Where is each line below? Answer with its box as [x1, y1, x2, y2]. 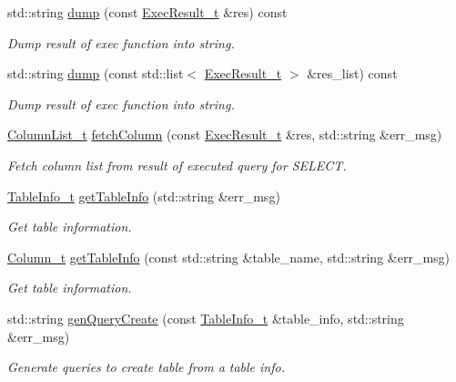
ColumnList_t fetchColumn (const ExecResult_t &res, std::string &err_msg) [7, 125, 442, 144]
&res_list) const [307, 64, 398, 83]
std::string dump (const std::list [7, 64, 184, 83]
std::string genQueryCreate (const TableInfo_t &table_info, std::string [7, 308, 404, 327]
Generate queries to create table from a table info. [7, 357, 285, 377]
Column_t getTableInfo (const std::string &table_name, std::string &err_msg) [7, 247, 451, 266]
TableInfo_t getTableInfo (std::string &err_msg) [7, 186, 280, 205]
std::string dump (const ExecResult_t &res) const [7, 3, 288, 21]
